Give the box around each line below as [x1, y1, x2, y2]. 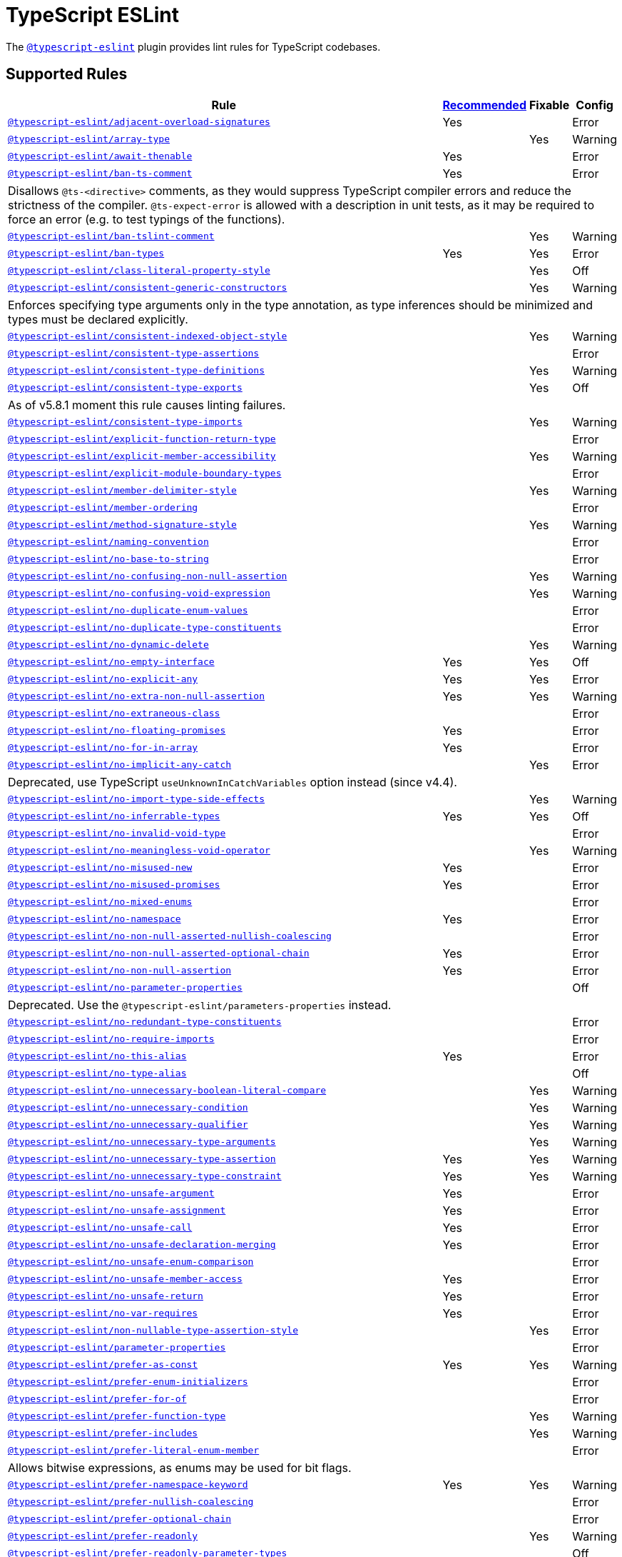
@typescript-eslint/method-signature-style [8, 519, 237, 531]
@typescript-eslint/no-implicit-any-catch [8, 759, 232, 771]
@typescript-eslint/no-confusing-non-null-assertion [8, 571, 287, 582]
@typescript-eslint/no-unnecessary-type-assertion [8, 1153, 276, 1165]
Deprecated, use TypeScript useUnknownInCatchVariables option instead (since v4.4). [8, 774, 457, 789]
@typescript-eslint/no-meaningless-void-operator [8, 845, 270, 856]
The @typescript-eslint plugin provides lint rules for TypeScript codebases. [6, 40, 381, 53]
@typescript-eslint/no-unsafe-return [8, 1291, 203, 1302]
